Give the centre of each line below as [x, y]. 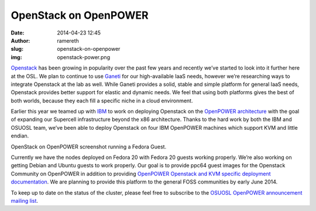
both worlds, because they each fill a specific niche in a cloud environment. [102, 101]
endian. [20, 136]
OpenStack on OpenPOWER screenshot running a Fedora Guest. [89, 147]
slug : [17, 49]
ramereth [68, 40]
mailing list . [24, 200]
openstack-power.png [84, 57]
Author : [20, 40]
